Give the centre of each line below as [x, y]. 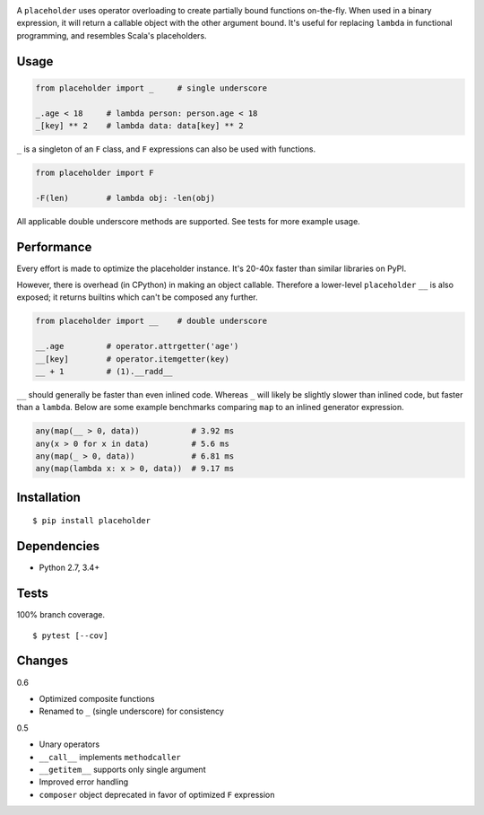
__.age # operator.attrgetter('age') [137, 346]
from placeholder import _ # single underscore [151, 88]
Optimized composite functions [97, 698]
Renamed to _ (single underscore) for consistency [131, 711]
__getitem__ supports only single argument [122, 769]
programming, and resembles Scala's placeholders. [112, 35]
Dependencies [58, 546]
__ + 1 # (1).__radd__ [104, 371]
